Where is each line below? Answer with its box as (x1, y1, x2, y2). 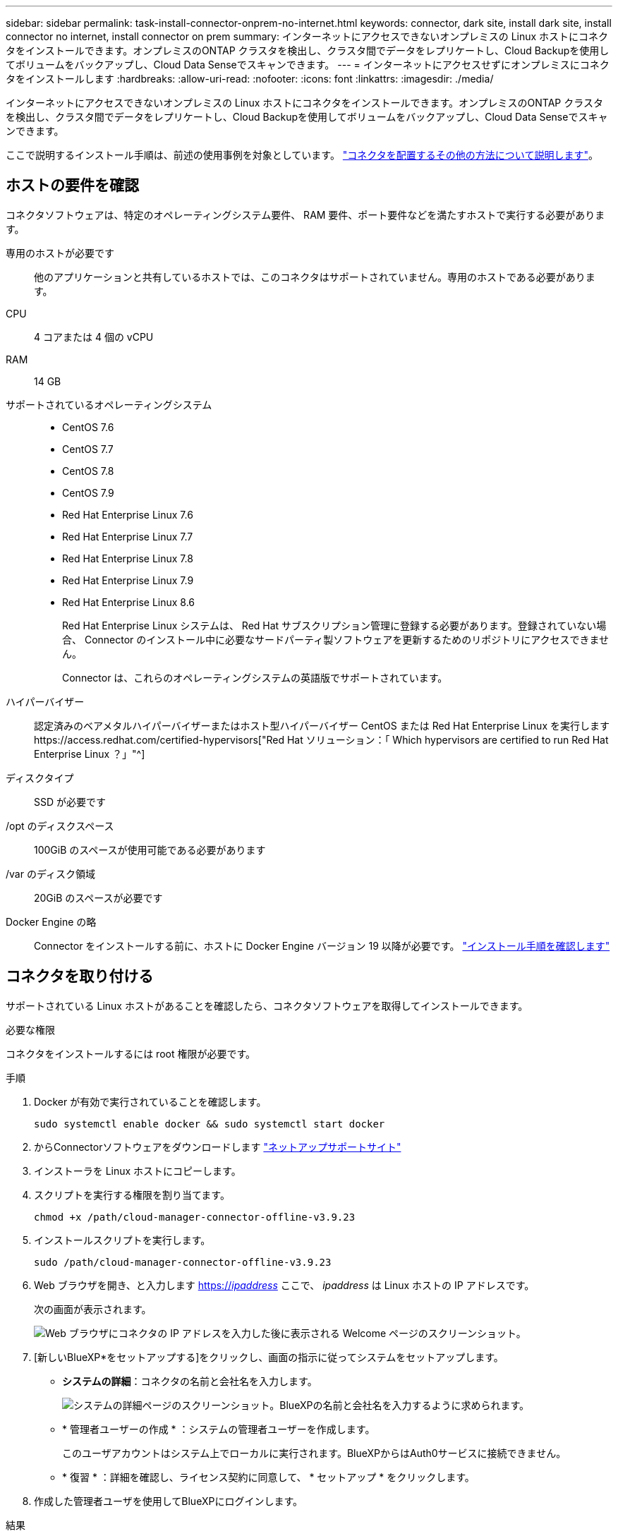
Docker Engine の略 (6, 915, 97, 928)
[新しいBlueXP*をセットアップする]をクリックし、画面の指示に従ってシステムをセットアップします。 (34, 1350, 504, 1363)
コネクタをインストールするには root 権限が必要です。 (6, 1047, 256, 1060)
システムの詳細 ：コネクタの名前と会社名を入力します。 (62, 1374, 317, 1387)
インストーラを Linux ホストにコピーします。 (34, 1164, 241, 1177)
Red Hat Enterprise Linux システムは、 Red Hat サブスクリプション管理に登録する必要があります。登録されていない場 (62, 619, 607, 631)
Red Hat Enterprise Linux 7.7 (62, 530, 193, 543)
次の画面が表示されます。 (34, 1302, 152, 1315)
